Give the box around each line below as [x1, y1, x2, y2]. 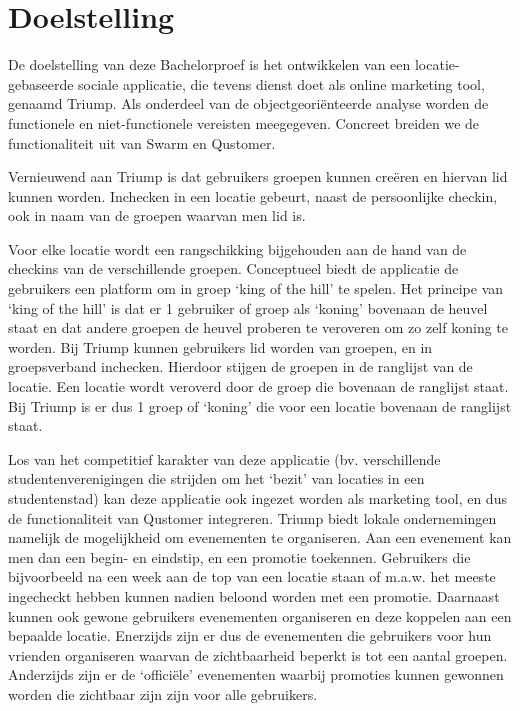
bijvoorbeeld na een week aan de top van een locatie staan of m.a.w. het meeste [8, 566, 496, 587]
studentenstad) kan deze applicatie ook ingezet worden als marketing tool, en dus [8, 488, 507, 508]
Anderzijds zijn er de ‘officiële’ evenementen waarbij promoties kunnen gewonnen [8, 664, 504, 685]
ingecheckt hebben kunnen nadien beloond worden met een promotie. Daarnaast [8, 585, 500, 606]
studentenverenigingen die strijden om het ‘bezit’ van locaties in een [8, 468, 425, 489]
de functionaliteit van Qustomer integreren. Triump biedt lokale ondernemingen [8, 507, 497, 528]
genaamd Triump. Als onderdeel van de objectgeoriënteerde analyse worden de [8, 93, 489, 114]
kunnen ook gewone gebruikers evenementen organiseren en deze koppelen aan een [8, 605, 512, 626]
